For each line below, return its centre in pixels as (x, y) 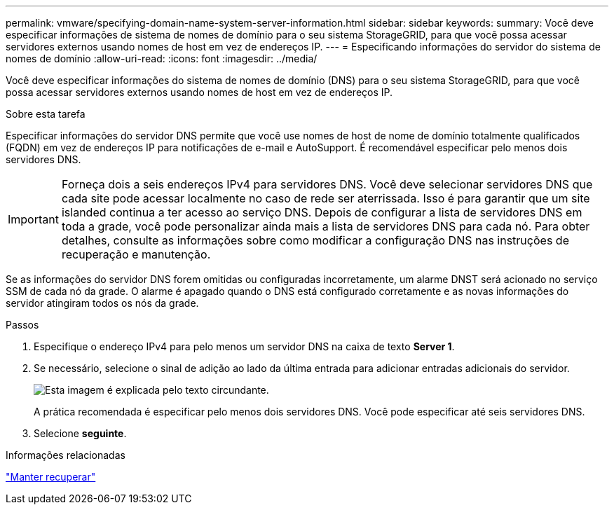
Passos (22, 325)
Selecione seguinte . (80, 433)
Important (33, 219)
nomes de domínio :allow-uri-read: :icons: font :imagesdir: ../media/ (162, 58)
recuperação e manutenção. (136, 254)
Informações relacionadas (66, 455)
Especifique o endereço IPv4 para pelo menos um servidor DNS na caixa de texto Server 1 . (244, 346)
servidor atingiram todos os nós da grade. (102, 303)
